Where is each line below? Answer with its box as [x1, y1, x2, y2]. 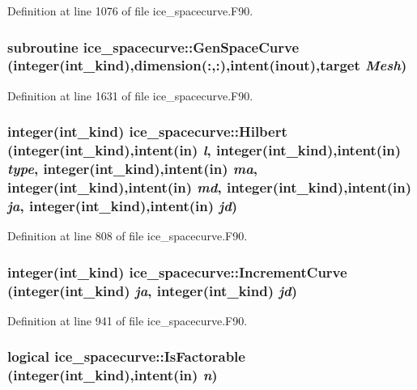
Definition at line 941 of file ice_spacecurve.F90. [7, 312, 248, 329]
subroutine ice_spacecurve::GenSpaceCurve [7, 36, 300, 57]
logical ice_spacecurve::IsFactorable [7, 346, 245, 367]
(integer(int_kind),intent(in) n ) [7, 365, 218, 385]
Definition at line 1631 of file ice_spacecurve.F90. [7, 87, 253, 104]
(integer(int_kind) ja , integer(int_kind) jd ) [7, 280, 298, 300]
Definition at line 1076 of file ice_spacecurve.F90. [7, 2, 253, 19]
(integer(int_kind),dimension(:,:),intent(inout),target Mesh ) [7, 55, 407, 75]
